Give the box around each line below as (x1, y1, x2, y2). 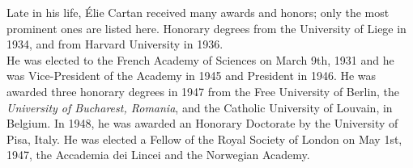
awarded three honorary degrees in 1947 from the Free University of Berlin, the (6, 82, 400, 99)
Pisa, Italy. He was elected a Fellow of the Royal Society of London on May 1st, (6, 130, 402, 147)
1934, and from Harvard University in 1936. (6, 36, 224, 52)
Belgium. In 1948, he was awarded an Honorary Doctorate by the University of (6, 115, 398, 132)
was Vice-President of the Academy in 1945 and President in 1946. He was (6, 67, 377, 84)
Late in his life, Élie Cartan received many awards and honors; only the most (6, 4, 390, 20)
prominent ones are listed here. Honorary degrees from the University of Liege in (6, 19, 407, 36)
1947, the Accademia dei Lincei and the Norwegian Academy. (6, 146, 310, 163)
